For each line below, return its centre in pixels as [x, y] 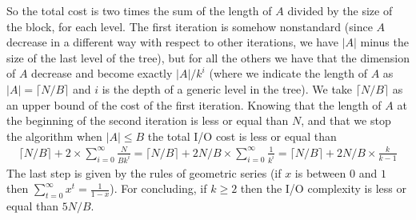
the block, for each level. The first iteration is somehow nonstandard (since [190, 26]
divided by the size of [340, 10]
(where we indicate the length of [288, 73]
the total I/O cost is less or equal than [242, 136]
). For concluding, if [158, 188]
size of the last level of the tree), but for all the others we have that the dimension [208, 57]
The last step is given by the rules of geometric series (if [144, 172]
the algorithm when [54, 136]
